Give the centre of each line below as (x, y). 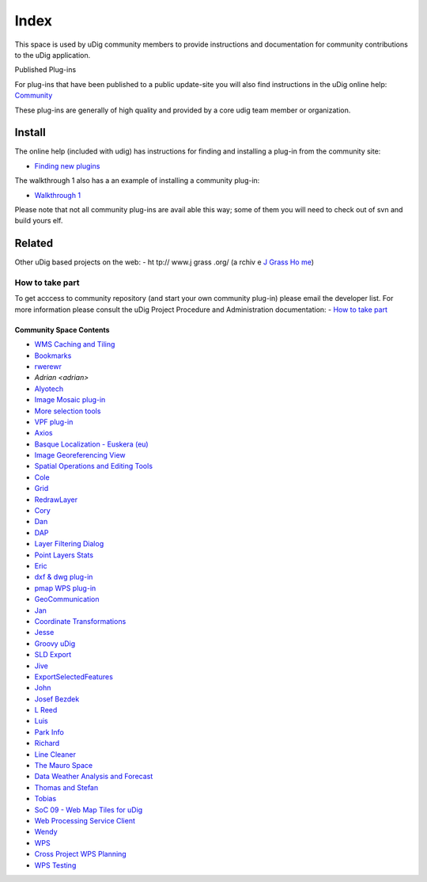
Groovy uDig (55, 643)
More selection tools (68, 411)
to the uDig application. (53, 55)
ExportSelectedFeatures (74, 676)
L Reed (46, 710)
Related (34, 243)
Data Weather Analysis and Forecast (94, 777)
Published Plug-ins (45, 70)
